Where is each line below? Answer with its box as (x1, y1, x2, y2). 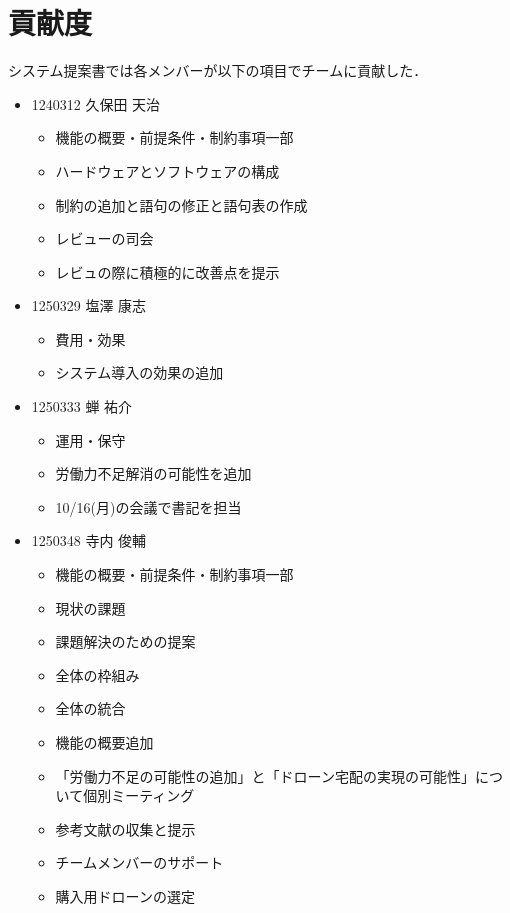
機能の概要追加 (55, 732, 154, 752)
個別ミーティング (83, 785, 195, 806)
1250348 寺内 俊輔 (31, 530, 147, 551)
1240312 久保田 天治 (31, 93, 161, 114)
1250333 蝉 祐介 (31, 396, 133, 417)
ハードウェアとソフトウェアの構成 (55, 160, 280, 181)
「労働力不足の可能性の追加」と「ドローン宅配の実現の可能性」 (55, 765, 475, 786)
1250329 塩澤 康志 (31, 295, 147, 316)
